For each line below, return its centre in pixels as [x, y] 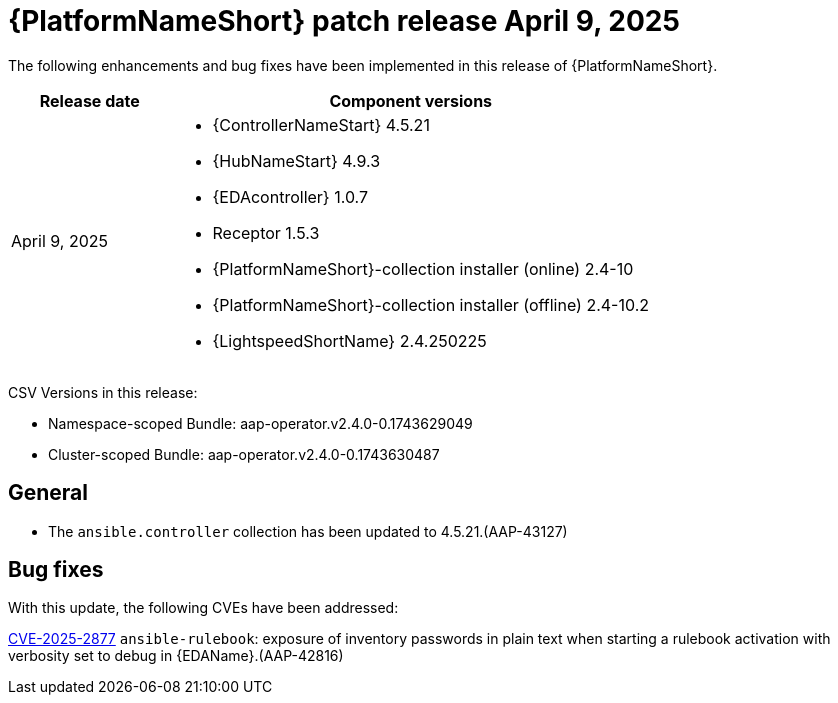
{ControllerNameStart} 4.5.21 [321, 124]
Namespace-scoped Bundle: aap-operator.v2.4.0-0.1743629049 [260, 423]
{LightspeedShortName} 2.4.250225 [349, 340]
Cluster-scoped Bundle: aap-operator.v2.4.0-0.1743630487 [244, 454]
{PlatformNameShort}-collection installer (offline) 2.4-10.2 [431, 304]
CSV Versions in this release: [103, 392]
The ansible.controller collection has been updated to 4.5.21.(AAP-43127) [308, 531]
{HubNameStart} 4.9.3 [296, 160]
